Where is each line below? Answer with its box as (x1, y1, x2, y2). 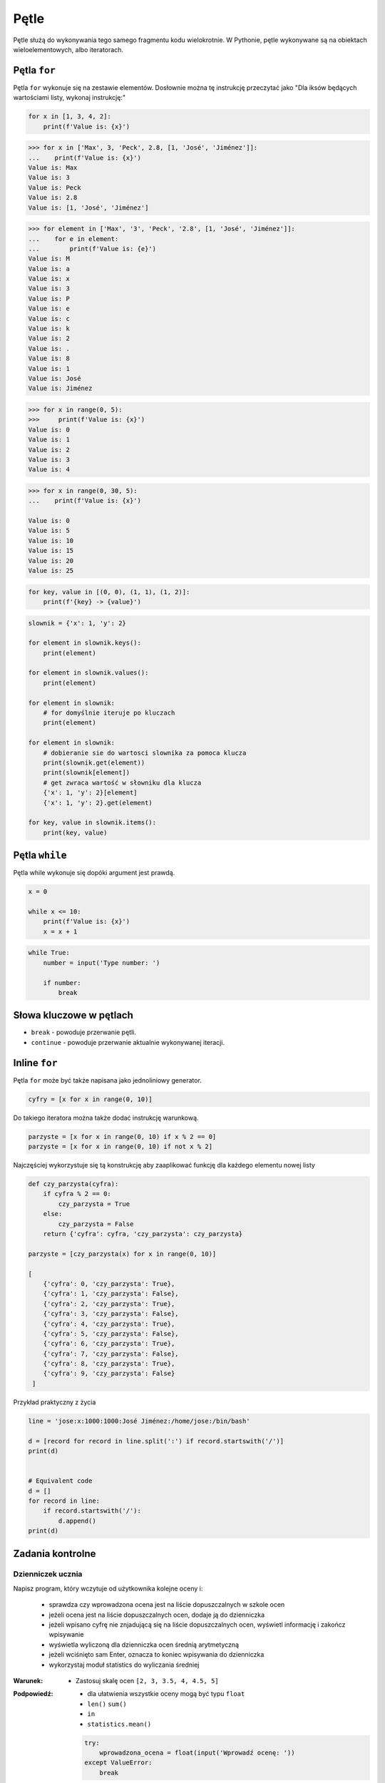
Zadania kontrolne (13, 1548, 96, 1560)
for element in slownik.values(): (28, 669, 149, 677)
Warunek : (13, 1676, 43, 1685)
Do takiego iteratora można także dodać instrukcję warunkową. (13, 1113, 199, 1122)
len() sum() (87, 1700, 128, 1708)
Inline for (13, 1056, 58, 1069)
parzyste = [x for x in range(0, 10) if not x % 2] (28, 1143, 213, 1151)
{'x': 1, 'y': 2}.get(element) (43, 799, 153, 807)
